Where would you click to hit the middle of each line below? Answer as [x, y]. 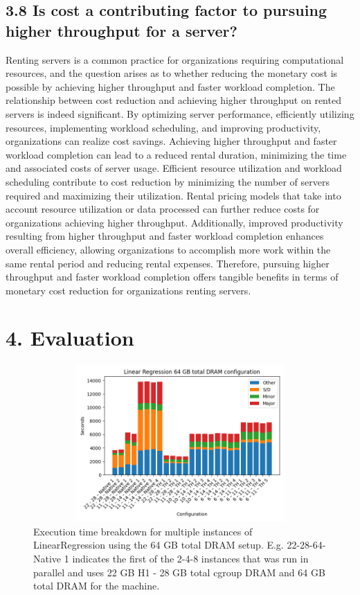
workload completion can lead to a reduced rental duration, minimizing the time [176, 154]
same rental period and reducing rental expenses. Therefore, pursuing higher [168, 263]
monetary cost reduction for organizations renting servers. [128, 290]
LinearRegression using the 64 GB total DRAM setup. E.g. [159, 545]
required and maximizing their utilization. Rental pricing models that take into [173, 195]
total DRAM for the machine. [97, 586]
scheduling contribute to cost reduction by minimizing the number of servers [168, 181]
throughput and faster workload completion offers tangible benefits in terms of [172, 277]
